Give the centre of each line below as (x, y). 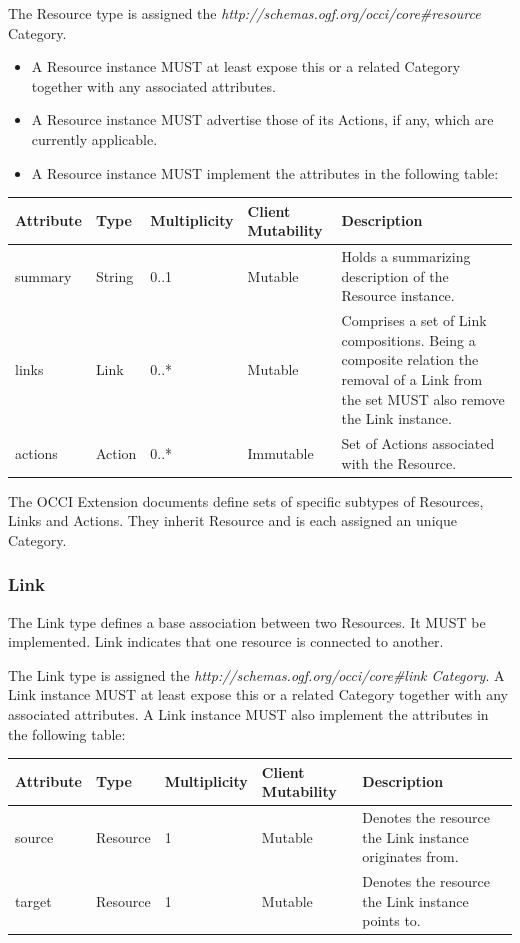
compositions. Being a (408, 339)
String (114, 275)
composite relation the (410, 359)
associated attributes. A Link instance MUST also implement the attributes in (248, 714)
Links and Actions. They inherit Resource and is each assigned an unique (232, 520)
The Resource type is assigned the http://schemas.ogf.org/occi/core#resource (244, 13)
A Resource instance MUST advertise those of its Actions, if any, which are (262, 119)
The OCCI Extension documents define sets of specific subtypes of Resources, (246, 500)
